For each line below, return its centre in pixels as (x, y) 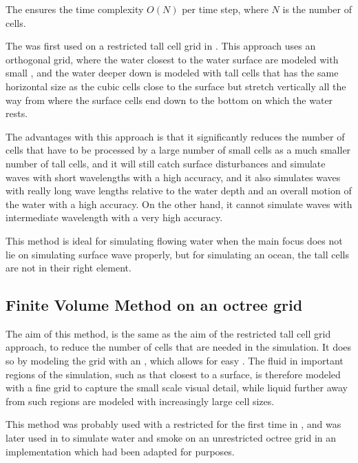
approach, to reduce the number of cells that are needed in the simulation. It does (179, 347)
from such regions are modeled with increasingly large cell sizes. (140, 401)
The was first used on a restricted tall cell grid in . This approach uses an (161, 46)
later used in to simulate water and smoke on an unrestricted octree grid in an (171, 438)
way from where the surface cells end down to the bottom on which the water (169, 100)
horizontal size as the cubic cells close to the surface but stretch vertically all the (176, 86)
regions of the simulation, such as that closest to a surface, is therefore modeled (173, 374)
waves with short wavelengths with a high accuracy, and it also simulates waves (173, 177)
